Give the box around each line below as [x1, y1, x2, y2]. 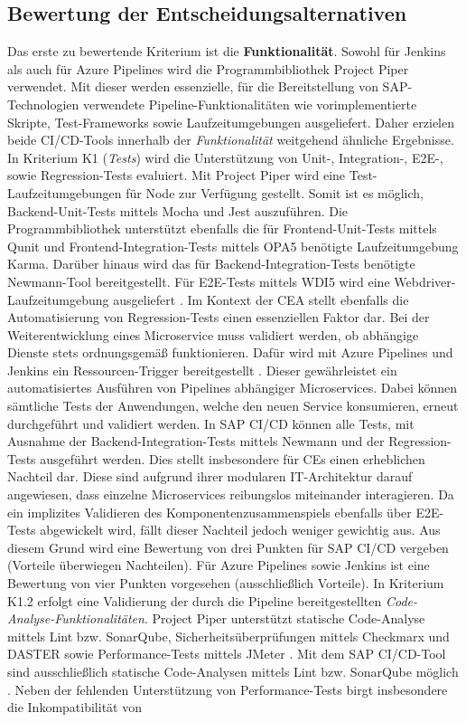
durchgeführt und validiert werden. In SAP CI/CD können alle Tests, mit [7, 413, 415, 432]
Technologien [7, 94, 79, 113]
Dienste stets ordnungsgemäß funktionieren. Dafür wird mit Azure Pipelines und [7, 343, 453, 362]
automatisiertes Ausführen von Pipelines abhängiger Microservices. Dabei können [7, 378, 458, 397]
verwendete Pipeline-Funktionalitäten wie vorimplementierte [82, 94, 417, 113]
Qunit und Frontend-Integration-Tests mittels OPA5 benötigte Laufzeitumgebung [7, 236, 459, 255]
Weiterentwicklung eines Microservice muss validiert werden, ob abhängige [7, 325, 419, 344]
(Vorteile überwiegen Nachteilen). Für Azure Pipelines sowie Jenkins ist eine [7, 556, 430, 575]
